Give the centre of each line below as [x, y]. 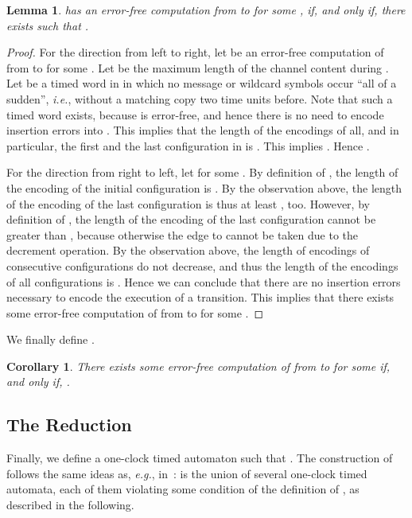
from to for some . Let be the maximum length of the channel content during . [198, 67]
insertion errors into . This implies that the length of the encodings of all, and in [203, 130]
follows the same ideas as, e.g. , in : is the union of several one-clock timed [187, 473]
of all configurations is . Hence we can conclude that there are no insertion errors [204, 281]
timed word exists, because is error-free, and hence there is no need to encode [195, 114]
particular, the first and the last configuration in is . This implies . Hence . [188, 145]
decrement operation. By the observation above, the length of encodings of [188, 250]
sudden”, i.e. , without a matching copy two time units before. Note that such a [200, 98]
